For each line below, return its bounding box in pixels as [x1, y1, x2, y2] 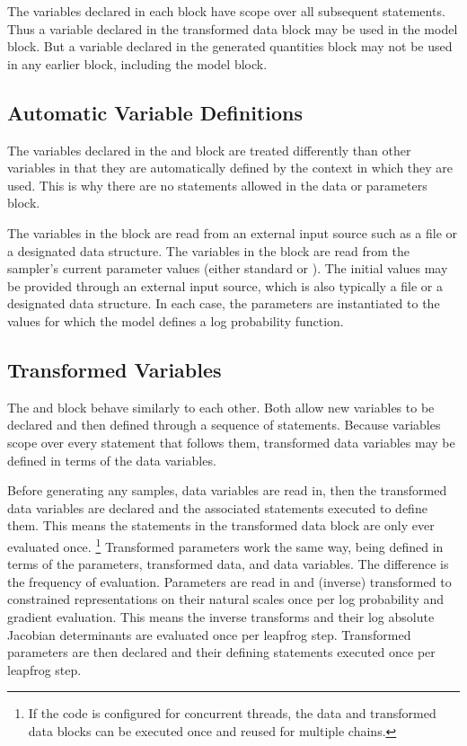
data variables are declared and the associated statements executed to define [7, 498, 427, 517]
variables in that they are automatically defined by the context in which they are [7, 158, 454, 177]
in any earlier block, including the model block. [7, 54, 268, 73]
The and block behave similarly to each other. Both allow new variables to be [7, 397, 435, 416]
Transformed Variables [7, 355, 222, 383]
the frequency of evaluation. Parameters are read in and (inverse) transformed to [7, 572, 452, 591]
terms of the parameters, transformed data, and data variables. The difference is [7, 555, 449, 573]
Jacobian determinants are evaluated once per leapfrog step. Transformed [7, 625, 411, 644]
